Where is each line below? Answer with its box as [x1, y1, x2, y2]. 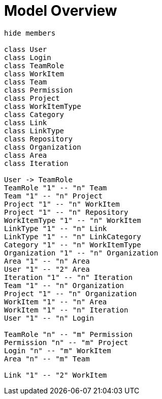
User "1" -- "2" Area [4, 265, 90, 273]
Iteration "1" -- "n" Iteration [4, 273, 133, 281]
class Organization [4, 142, 81, 151]
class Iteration [4, 159, 69, 167]
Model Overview [4, 2, 117, 19]
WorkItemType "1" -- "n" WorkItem [4, 216, 141, 224]
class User [4, 45, 47, 53]
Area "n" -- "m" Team [4, 354, 90, 363]
